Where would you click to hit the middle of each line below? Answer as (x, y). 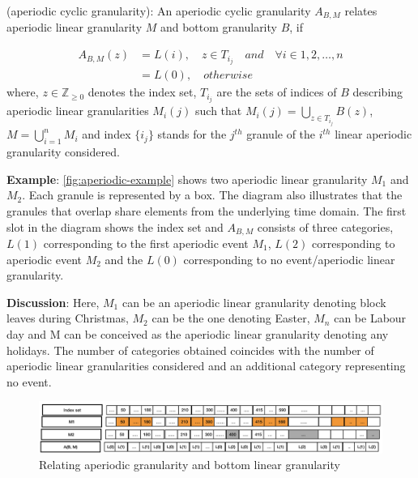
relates (361, 11)
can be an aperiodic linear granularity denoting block (254, 302)
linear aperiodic (373, 134)
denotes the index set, (142, 92)
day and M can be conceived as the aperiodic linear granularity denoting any (198, 333)
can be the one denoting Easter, (231, 318)
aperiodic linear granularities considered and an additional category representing (206, 366)
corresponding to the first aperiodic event (146, 243)
